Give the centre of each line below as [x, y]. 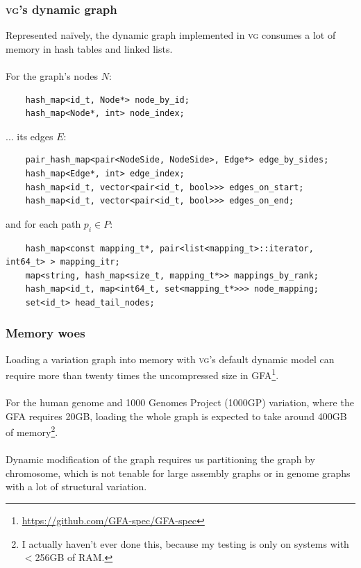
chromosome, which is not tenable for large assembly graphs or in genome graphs [178, 473]
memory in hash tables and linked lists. [89, 48]
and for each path [43, 223]
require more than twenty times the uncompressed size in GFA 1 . [142, 374]
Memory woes [45, 333]
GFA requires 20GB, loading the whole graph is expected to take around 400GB [176, 416]
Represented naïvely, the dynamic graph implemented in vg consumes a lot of [171, 35]
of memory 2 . [32, 431]
